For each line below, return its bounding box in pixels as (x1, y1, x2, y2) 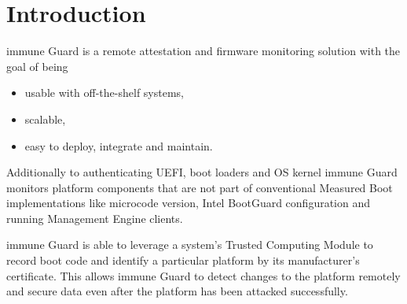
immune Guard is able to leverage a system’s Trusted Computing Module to (6, 236, 373, 253)
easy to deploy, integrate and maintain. (24, 137, 213, 154)
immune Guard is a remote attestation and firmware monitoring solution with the (6, 43, 401, 59)
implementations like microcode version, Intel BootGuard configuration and (6, 195, 371, 211)
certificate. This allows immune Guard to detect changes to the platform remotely (6, 267, 401, 284)
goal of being (6, 57, 68, 74)
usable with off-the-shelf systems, (24, 84, 184, 101)
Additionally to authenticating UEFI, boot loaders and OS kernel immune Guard (6, 164, 398, 180)
